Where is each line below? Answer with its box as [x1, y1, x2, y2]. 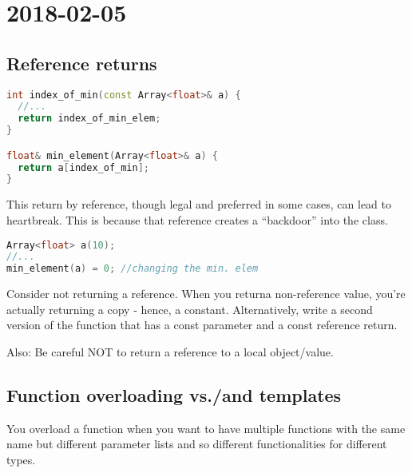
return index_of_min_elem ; [18, 113, 161, 125]
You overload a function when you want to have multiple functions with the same [6, 419, 406, 436]
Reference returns [6, 50, 157, 75]
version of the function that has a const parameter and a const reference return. [6, 316, 398, 333]
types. [6, 451, 36, 467]
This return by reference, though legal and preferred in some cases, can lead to [6, 196, 392, 213]
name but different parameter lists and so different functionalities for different [6, 435, 387, 452]
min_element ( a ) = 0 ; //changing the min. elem [6, 263, 259, 275]
